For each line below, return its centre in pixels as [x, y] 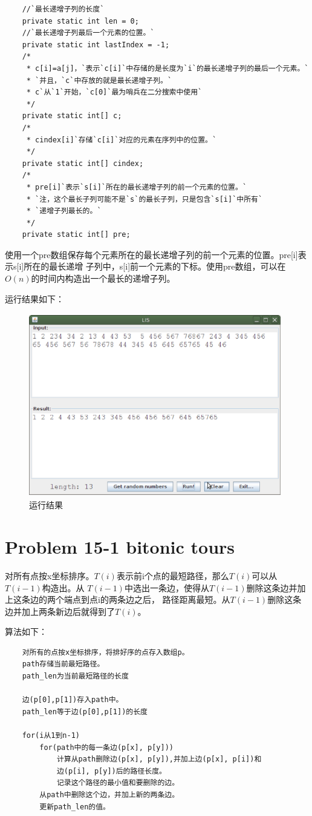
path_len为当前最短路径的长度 [75, 676]
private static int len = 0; [80, 21]
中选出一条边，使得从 [167, 587]
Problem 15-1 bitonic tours [120, 546]
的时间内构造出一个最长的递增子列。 [103, 278]
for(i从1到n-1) [51, 736]
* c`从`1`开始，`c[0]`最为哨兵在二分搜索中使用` [114, 92]
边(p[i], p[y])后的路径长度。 [111, 771]
